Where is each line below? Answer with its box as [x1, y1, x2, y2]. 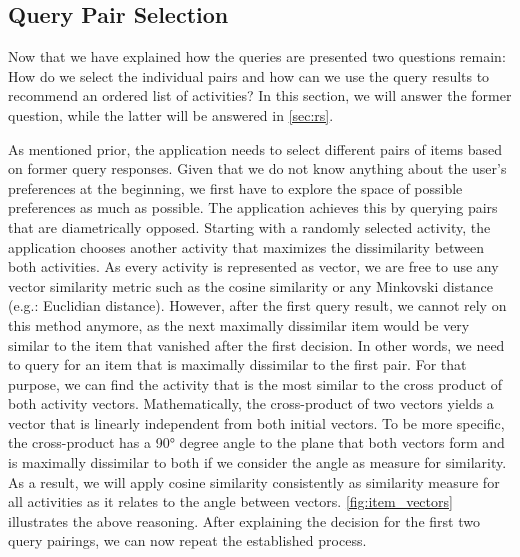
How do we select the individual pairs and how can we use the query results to [8, 65, 490, 86]
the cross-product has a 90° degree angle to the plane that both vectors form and [8, 432, 505, 453]
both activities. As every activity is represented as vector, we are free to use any [8, 256, 499, 277]
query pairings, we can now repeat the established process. [8, 530, 367, 551]
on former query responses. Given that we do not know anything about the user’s [8, 158, 507, 179]
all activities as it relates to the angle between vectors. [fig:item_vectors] [8, 491, 453, 512]
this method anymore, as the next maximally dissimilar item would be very [8, 314, 470, 335]
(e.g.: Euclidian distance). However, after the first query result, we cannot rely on [8, 295, 507, 316]
